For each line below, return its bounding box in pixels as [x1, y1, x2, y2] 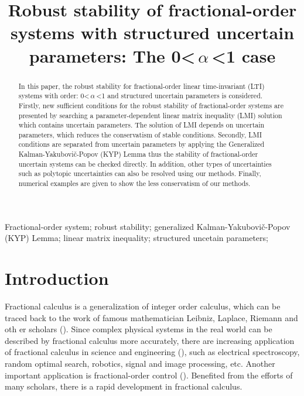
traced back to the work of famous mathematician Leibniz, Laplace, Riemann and [5, 311, 298, 323]
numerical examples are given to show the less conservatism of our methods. [18, 178, 251, 188]
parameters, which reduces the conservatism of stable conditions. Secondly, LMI [18, 129, 262, 139]
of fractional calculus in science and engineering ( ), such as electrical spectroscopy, [5, 346, 300, 358]
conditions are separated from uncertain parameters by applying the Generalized [18, 139, 265, 149]
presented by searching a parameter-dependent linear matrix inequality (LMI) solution [18, 110, 282, 120]
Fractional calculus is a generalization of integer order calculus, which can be [5, 300, 281, 312]
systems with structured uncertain [10, 20, 295, 44]
